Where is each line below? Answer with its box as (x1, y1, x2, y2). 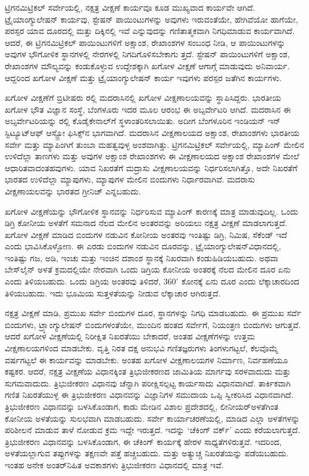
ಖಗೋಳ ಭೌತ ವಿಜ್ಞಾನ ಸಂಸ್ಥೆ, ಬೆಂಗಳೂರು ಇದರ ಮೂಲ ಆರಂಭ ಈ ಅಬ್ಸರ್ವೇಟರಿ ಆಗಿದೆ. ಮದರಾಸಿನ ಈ (5, 103, 291, 115)
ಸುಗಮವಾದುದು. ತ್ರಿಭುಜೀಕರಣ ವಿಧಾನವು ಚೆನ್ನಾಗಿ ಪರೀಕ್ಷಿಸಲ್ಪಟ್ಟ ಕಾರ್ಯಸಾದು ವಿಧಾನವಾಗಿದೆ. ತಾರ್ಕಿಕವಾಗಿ (5, 376, 291, 389)
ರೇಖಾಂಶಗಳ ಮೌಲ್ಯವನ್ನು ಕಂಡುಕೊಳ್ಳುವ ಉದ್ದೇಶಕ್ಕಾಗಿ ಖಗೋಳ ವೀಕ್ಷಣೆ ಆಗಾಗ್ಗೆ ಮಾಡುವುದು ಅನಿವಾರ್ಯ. (5, 59, 290, 72)
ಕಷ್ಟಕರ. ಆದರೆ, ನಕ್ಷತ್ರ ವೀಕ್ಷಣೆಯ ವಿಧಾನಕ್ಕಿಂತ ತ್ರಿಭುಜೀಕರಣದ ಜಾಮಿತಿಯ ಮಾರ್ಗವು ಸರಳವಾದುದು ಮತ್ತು (5, 365, 291, 378)
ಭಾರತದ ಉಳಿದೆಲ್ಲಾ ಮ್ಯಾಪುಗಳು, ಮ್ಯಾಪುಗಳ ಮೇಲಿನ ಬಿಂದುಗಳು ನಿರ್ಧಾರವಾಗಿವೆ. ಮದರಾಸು (5, 173, 255, 186)
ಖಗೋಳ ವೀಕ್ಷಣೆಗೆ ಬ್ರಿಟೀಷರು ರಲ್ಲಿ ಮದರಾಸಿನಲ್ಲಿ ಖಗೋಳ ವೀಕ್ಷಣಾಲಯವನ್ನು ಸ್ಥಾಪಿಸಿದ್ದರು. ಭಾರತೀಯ (5, 91, 282, 104)
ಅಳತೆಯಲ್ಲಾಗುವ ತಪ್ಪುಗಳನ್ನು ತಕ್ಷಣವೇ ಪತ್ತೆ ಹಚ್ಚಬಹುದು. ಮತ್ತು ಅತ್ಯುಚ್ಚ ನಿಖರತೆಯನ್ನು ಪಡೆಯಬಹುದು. (5, 447, 289, 459)
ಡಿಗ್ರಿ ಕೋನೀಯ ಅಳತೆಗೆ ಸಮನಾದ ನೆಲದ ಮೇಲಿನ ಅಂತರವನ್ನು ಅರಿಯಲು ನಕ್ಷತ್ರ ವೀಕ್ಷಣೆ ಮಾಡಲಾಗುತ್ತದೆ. (5, 217, 288, 229)
